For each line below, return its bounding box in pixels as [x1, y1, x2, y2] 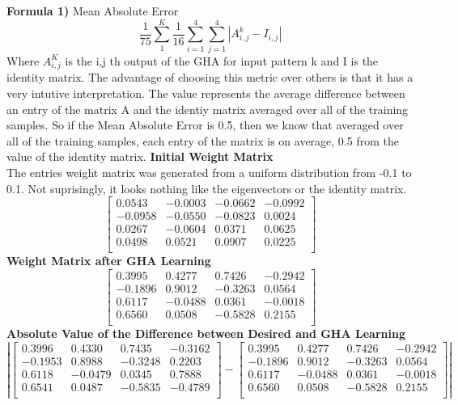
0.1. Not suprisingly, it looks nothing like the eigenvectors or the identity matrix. [6, 179, 407, 196]
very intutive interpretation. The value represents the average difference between [6, 85, 405, 102]
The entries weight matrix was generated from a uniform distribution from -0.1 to [6, 164, 412, 181]
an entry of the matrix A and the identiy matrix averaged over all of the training [6, 100, 409, 117]
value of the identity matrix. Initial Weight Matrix [6, 148, 274, 165]
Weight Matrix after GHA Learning [6, 252, 211, 269]
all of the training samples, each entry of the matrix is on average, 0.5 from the [6, 132, 399, 149]
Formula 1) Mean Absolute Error [6, 2, 179, 19]
